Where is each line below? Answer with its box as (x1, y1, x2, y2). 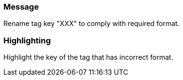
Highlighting (3, 35, 51, 45)
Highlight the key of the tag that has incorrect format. (3, 53, 173, 62)
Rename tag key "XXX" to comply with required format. (3, 19, 180, 28)
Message (3, 2, 39, 12)
